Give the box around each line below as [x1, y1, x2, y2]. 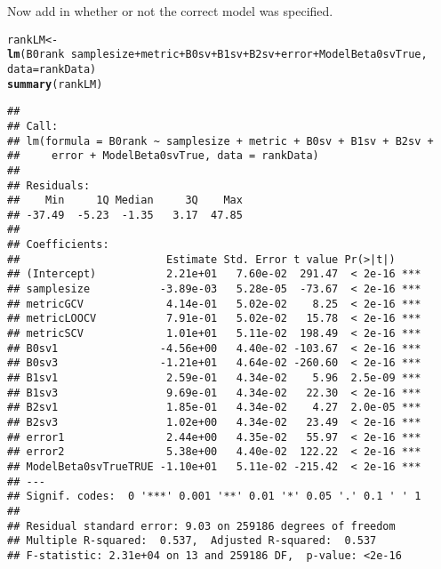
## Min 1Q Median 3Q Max [7, 194, 243, 207]
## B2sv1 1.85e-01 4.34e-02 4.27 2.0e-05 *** [7, 401, 421, 414]
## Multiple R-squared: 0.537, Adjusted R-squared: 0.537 [7, 534, 377, 548]
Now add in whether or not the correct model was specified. [7, 2, 333, 20]
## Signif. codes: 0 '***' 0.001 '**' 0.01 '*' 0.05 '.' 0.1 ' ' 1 [7, 490, 421, 503]
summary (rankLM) [7, 77, 103, 91]
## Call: [7, 119, 59, 132]
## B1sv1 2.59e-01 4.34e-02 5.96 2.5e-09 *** [7, 372, 421, 385]
